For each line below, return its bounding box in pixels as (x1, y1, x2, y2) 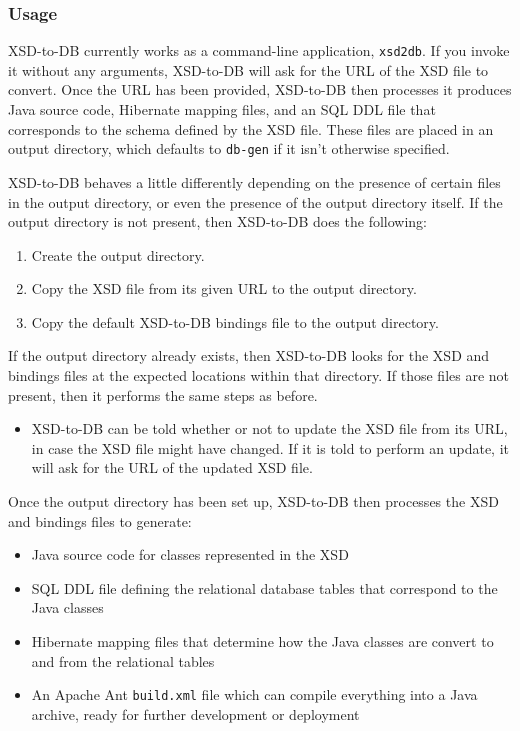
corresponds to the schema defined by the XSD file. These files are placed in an (8, 118, 494, 139)
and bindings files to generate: (8, 510, 192, 531)
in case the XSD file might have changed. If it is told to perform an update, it (31, 437, 509, 458)
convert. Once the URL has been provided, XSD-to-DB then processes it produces (8, 79, 512, 100)
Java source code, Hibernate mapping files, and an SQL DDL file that (8, 99, 436, 120)
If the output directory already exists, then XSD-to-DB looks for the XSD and (8, 345, 490, 366)
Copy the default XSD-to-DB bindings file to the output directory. (31, 311, 439, 332)
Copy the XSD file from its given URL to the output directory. (31, 278, 417, 299)
